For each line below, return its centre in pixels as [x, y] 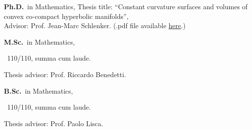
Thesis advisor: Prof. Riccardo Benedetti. [65, 74]
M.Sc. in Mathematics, [39, 41]
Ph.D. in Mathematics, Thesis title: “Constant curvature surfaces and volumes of [126, 6]
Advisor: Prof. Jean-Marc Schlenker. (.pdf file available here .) [95, 25]
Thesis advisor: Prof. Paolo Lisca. [54, 123]
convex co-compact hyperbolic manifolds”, [66, 16]
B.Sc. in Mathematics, [38, 90]
